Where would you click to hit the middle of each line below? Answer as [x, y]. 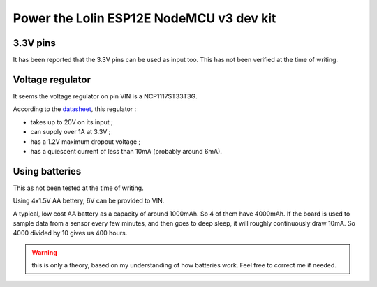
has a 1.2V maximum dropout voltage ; [86, 141]
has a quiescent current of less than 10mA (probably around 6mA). [126, 151]
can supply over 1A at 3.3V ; [71, 132]
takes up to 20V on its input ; [72, 122]
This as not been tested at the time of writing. [78, 188]
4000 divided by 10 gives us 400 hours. [70, 233]
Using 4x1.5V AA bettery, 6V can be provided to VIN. [89, 201]
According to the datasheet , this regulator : [75, 109]
